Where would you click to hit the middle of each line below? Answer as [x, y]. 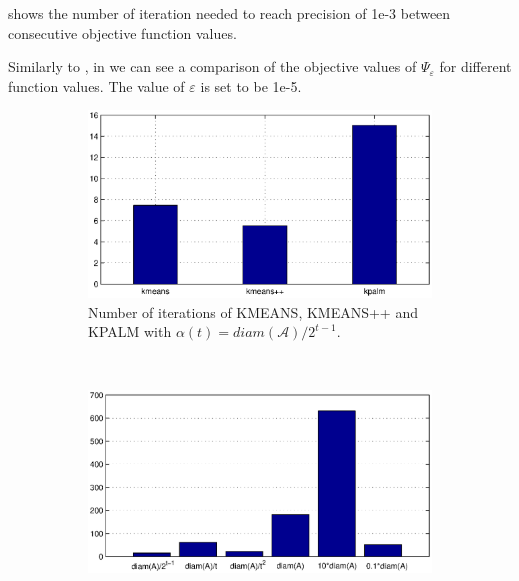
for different [475, 66]
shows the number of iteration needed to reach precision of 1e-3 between [229, 13]
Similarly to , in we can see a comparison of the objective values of [212, 66]
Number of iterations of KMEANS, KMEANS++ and [253, 311]
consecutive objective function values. [122, 32]
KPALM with [130, 331]
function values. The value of [96, 85]
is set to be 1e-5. [251, 85]
